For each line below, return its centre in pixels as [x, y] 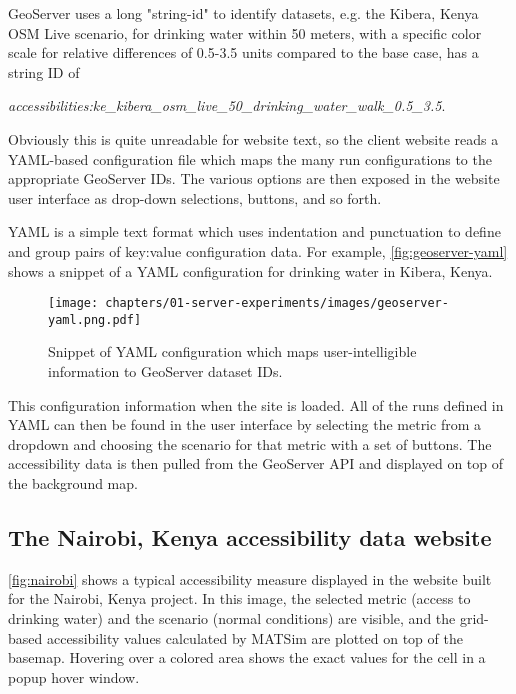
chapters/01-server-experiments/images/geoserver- [277, 303]
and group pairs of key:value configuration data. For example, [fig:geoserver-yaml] [258, 250]
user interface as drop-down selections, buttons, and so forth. [195, 197]
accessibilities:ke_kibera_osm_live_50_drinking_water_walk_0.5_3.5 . [227, 105]
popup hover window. [74, 676]
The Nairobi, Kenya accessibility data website [250, 536]
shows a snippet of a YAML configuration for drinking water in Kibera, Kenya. [250, 270]
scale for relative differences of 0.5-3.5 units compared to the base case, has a [243, 52]
